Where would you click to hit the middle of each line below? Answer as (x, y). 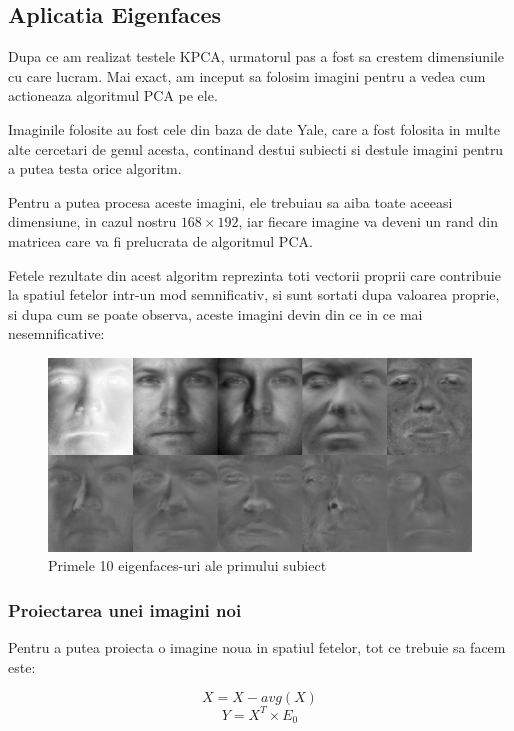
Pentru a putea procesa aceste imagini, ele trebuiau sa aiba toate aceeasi (230, 201)
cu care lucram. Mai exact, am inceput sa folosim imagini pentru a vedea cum (247, 75)
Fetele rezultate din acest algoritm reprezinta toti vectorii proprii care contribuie (254, 274)
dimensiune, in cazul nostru (92, 221)
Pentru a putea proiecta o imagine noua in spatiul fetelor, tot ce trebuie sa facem (257, 647)
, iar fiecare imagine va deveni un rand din (368, 221)
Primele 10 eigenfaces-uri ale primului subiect (187, 565)
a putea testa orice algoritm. (95, 168)
